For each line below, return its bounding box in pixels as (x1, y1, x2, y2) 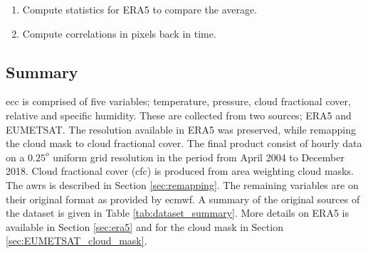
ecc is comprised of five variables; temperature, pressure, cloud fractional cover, (6, 94, 351, 109)
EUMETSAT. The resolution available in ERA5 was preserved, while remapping (6, 122, 356, 136)
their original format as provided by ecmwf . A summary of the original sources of (6, 191, 360, 206)
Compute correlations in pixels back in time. (22, 26, 216, 41)
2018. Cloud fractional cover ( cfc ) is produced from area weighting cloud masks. (6, 163, 354, 178)
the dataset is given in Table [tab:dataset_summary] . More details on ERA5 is (6, 205, 349, 220)
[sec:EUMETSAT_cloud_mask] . (6, 233, 147, 248)
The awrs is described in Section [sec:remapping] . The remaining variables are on (6, 177, 359, 192)
